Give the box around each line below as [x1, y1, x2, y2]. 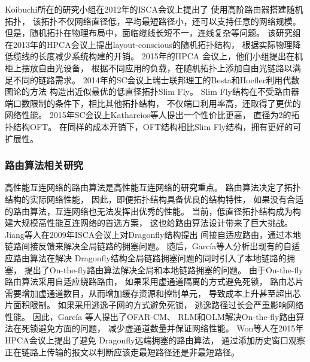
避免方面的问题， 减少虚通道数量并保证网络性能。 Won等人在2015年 [38, 322, 304, 334]
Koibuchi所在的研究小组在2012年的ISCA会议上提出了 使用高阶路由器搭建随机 [5, 3, 303, 15]
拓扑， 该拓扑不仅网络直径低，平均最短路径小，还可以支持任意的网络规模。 [5, 14, 301, 27]
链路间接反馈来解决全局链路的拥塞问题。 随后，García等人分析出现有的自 [5, 240, 292, 252]
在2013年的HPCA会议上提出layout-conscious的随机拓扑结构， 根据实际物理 [5, 38, 293, 50]
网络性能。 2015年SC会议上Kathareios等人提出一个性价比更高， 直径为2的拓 [5, 108, 300, 121]
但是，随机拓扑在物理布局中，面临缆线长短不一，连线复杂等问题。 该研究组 [5, 26, 301, 39]
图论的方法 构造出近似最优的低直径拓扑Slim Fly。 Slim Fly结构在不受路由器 [5, 85, 299, 98]
